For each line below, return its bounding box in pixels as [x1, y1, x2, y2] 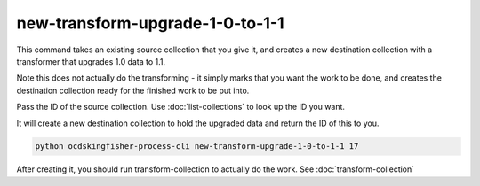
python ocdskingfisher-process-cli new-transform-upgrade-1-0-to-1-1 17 [35, 142, 359, 151]
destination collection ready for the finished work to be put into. [16, 85, 250, 96]
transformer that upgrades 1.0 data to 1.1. [16, 56, 166, 66]
